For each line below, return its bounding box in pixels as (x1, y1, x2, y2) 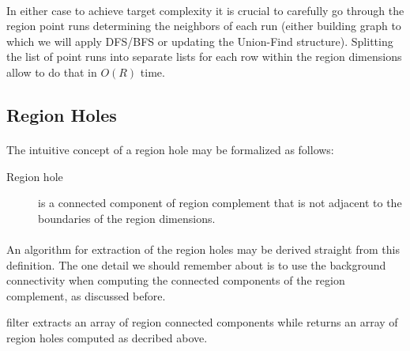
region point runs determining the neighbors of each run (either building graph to (6, 17, 401, 34)
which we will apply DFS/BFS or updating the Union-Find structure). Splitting (6, 32, 393, 49)
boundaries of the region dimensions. (38, 209, 216, 226)
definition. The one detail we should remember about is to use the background (6, 256, 386, 273)
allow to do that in (6, 63, 97, 80)
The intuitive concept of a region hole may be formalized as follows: (6, 141, 334, 157)
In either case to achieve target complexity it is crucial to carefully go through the (6, 2, 404, 18)
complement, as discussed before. (6, 287, 166, 304)
